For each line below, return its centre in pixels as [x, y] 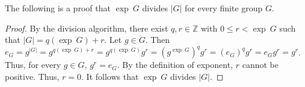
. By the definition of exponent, [175, 65]
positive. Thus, [32, 76]
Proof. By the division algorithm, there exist [87, 28]
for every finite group [224, 8]
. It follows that [110, 76]
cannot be [260, 65]
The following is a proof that [58, 8]
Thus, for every [33, 65]
